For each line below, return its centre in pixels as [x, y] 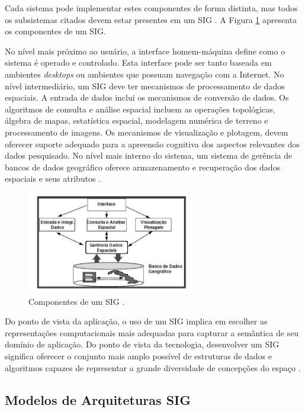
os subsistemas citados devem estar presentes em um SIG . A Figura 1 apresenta [151, 19]
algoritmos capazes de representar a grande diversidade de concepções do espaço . [153, 367]
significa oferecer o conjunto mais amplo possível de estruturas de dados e [138, 356]
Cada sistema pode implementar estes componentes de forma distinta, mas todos [151, 8]
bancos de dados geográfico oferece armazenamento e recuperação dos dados [143, 167]
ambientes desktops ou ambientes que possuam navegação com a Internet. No [145, 74]
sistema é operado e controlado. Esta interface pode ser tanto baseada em [138, 62]
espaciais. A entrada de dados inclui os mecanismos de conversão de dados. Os [147, 97]
